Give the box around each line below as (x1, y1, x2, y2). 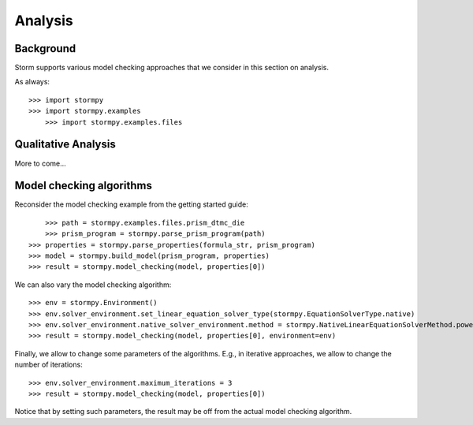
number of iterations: (14, 360, 83, 370)
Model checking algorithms (14, 179, 153, 192)
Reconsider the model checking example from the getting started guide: (14, 199, 248, 209)
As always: (14, 77, 50, 87)
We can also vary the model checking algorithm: (14, 280, 172, 289)
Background (14, 42, 76, 55)
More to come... (14, 158, 66, 168)
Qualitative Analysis (14, 138, 116, 151)
